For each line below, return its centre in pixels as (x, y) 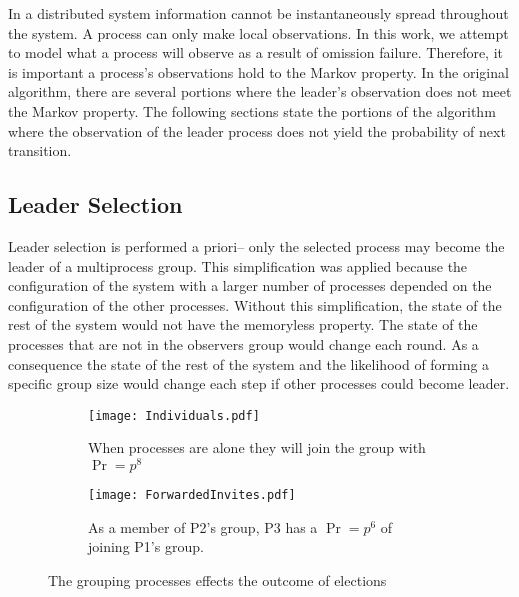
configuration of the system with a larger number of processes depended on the (250, 285)
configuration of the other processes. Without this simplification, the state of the (255, 304)
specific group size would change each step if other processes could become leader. (259, 383)
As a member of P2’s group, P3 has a (203, 526)
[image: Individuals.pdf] (174, 415)
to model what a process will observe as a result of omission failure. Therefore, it (256, 52)
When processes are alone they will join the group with (257, 447)
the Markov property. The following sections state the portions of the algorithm (252, 110)
